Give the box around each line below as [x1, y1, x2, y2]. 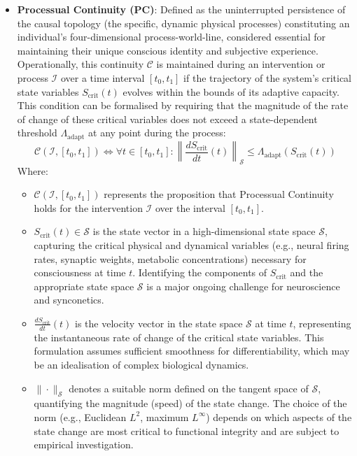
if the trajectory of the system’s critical [183, 70, 352, 85]
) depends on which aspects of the [206, 409, 352, 424]
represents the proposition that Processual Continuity [104, 187, 334, 201]
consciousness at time [34, 265, 126, 280]
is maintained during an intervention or [156, 57, 325, 71]
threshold [17, 125, 57, 140]
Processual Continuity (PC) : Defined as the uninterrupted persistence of [17, 2, 346, 16]
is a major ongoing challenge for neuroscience [146, 278, 340, 293]
